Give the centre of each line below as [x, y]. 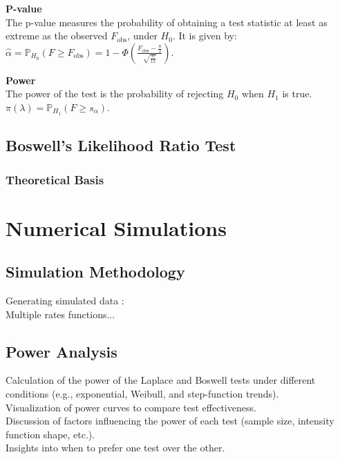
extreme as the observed [57, 36]
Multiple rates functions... [60, 314]
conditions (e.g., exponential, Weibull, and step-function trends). [142, 394]
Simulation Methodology [95, 272]
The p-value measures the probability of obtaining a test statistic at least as [167, 22]
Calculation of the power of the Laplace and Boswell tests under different [161, 380]
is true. [297, 94]
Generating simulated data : [65, 301]
